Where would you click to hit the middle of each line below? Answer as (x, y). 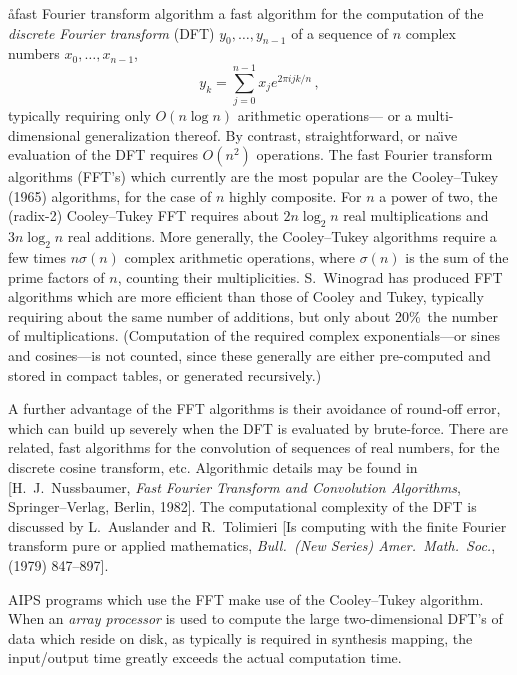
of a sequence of (340, 32)
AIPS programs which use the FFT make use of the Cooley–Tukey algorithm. (246, 598)
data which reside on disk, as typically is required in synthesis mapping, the (240, 637)
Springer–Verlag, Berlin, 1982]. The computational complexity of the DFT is (242, 506)
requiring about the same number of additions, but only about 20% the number (253, 315)
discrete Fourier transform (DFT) (111, 32)
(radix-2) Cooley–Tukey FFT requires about (143, 215)
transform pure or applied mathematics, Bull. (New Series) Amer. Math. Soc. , (252, 545)
